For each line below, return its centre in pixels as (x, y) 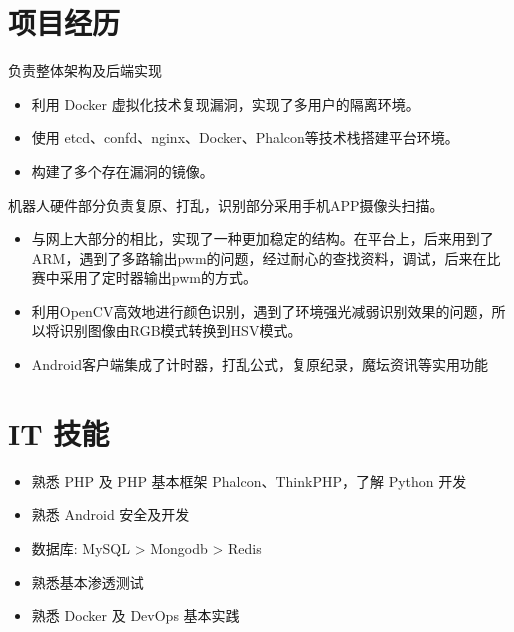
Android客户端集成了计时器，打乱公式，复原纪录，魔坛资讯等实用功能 (260, 364)
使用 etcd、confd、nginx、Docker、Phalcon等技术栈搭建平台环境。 (245, 137)
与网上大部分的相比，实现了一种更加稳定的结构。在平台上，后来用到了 (262, 238)
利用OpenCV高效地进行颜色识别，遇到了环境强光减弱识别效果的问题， (261, 310)
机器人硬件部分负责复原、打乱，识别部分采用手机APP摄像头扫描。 (226, 204)
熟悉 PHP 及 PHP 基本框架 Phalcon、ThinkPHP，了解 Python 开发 (249, 480)
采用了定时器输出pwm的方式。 (158, 277)
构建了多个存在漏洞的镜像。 (122, 170)
